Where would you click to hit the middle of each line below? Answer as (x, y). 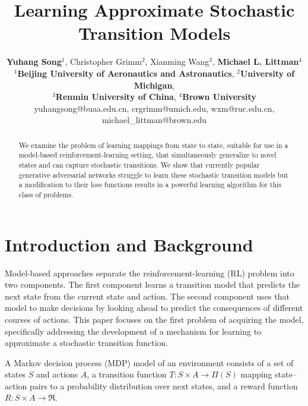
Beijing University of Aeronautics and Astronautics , (126, 73)
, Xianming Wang (177, 62)
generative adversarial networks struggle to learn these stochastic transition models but (153, 174)
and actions (57, 374)
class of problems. (46, 194)
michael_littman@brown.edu (154, 120)
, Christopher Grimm (103, 62)
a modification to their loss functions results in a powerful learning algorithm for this (150, 185)
